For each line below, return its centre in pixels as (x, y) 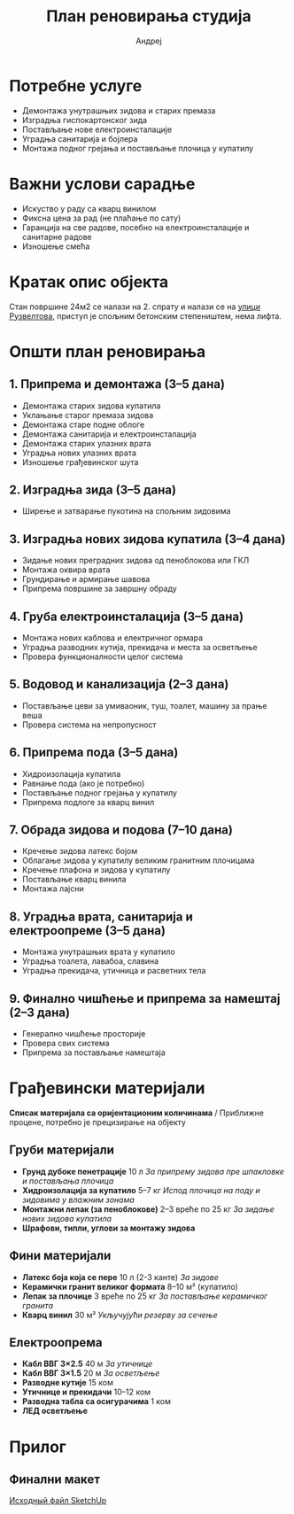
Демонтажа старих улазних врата (87, 443)
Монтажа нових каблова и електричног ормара (112, 638)
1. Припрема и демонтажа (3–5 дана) (117, 384)
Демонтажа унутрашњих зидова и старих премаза (119, 110)
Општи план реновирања (108, 351)
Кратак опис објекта (89, 282)
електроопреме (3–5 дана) (88, 931)
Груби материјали (62, 1150)
